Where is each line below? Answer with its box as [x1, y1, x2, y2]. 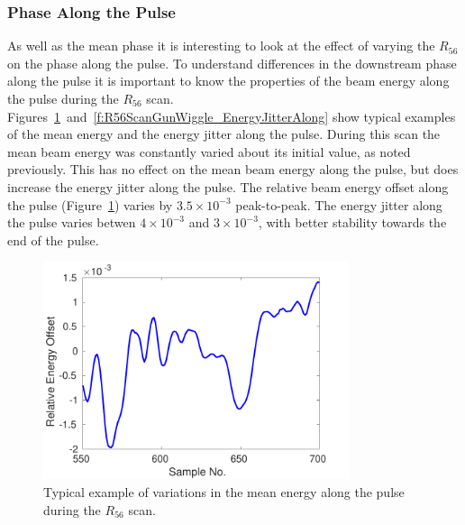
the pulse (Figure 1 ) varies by [7, 195, 173, 214]
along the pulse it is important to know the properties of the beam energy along [7, 71, 450, 90]
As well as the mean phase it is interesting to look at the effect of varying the [7, 36, 435, 55]
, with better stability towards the [258, 213, 447, 232]
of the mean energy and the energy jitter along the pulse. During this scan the [7, 124, 441, 143]
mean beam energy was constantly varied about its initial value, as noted [7, 142, 411, 161]
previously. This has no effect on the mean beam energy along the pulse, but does [7, 160, 459, 179]
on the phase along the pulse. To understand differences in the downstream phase [7, 53, 457, 72]
